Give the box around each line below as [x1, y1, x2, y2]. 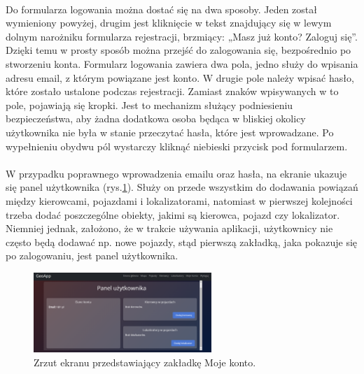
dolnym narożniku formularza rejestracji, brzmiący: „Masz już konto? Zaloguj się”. [6, 29, 358, 43]
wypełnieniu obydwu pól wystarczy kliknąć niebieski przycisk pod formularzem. [6, 138, 348, 153]
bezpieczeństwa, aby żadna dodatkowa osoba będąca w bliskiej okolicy [6, 111, 306, 126]
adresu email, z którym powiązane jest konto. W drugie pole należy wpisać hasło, [6, 70, 354, 85]
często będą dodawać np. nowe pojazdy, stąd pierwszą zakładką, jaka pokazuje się [6, 234, 358, 249]
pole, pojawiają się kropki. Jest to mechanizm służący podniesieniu [6, 97, 293, 112]
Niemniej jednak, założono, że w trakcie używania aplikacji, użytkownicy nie [6, 221, 333, 236]
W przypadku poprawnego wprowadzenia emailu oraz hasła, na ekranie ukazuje [6, 166, 347, 180]
